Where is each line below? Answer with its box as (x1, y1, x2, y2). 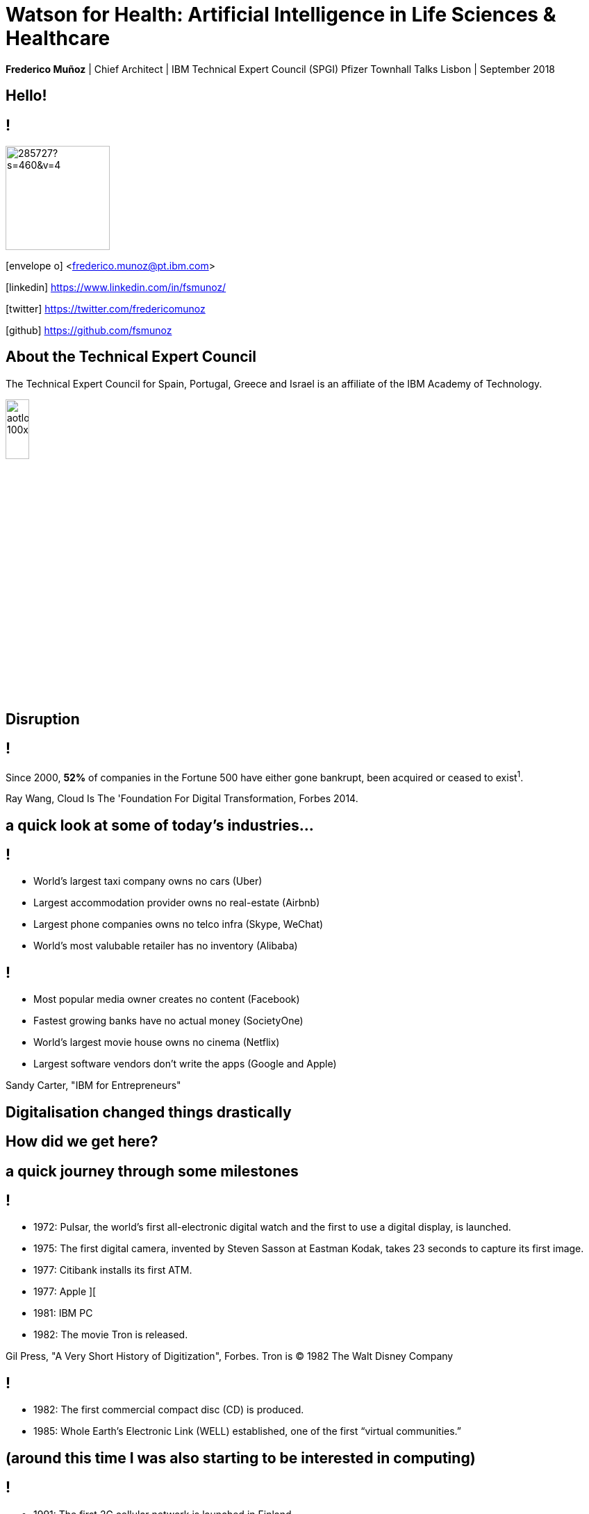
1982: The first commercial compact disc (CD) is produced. (33, 1404, 304, 1416)
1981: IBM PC (33, 1307, 93, 1320)
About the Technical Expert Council (6, 348, 256, 366)
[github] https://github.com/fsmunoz (6, 324, 172, 337)
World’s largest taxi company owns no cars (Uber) (33, 875, 263, 888)
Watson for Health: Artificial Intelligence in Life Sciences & (6, 3, 556, 26)
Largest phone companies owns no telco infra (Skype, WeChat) (33, 918, 324, 931)
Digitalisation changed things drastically (6, 1103, 292, 1121)
